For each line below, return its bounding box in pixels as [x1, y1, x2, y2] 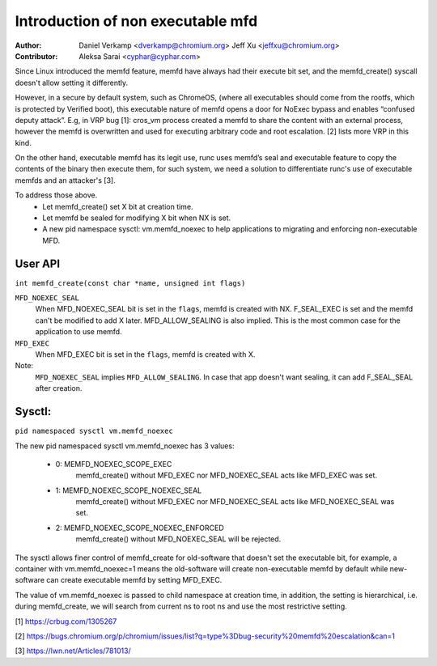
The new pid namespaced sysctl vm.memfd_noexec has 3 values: [15, 441, 235, 451]
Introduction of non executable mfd [15, 12, 258, 30]
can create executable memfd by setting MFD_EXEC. [45, 575, 223, 585]
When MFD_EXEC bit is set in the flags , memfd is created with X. [35, 350, 256, 359]
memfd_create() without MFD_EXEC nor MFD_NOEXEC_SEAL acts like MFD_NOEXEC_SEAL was [75, 497, 395, 507]
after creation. [35, 384, 83, 393]
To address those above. [15, 190, 98, 200]
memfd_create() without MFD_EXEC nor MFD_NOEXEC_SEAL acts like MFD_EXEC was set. [75, 470, 378, 481]
